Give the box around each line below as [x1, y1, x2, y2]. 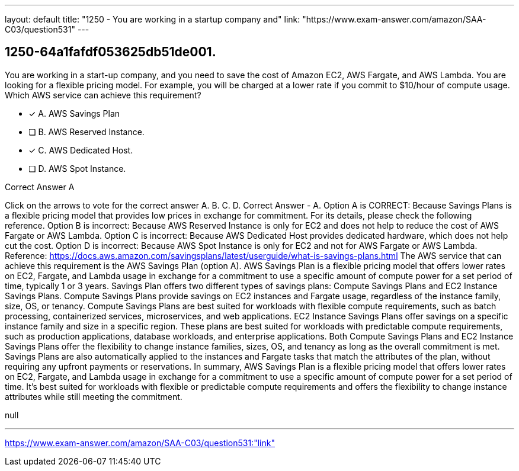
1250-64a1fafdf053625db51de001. [5, 44, 216, 60]
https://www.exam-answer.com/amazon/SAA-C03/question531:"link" [5, 437, 275, 448]
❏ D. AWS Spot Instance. [28, 163, 126, 174]
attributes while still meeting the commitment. [5, 391, 182, 402]
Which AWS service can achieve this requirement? [5, 89, 201, 100]
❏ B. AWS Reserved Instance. [28, 126, 145, 137]
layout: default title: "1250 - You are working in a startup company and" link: [5, 14, 300, 24]
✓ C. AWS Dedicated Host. [28, 145, 133, 155]
